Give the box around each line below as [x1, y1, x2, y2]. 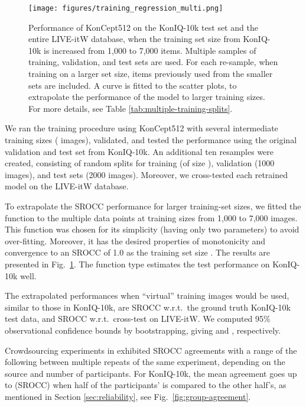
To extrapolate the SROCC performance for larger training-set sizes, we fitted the [5, 199, 301, 212]
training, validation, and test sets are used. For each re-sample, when [28, 56, 278, 68]
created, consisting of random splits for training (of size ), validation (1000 [5, 157, 275, 169]
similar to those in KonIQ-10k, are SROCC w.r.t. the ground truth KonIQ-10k [5, 301, 291, 313]
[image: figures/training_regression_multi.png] [28, 4, 223, 12]
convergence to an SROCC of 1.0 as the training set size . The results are [5, 246, 271, 259]
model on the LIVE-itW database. [5, 180, 129, 192]
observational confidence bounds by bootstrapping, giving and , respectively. [5, 324, 281, 336]
